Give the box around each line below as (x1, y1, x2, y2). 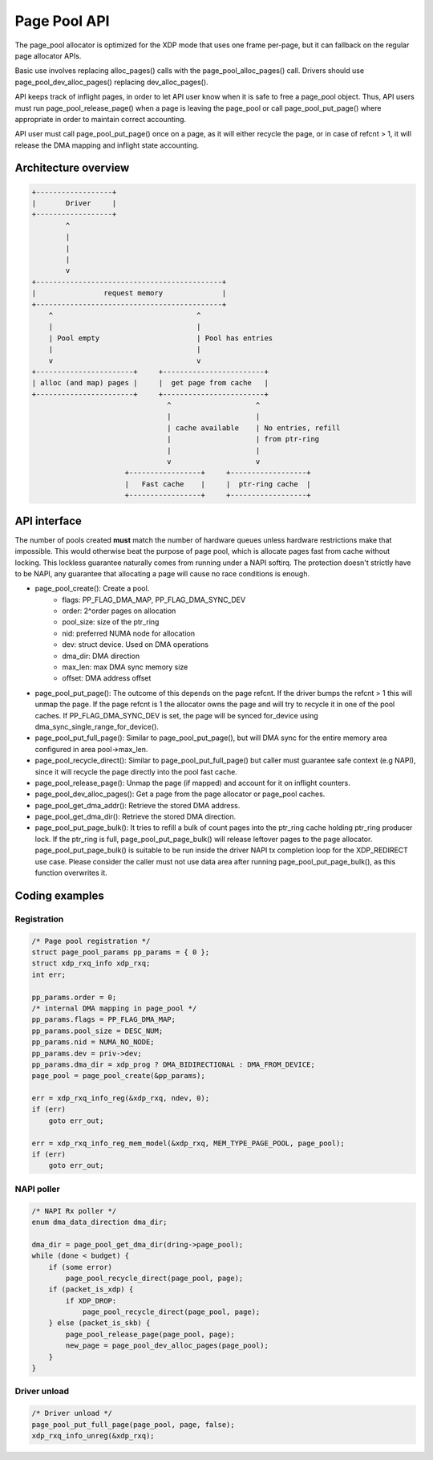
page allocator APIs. (14, 51, 82, 60)
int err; (31, 970, 67, 979)
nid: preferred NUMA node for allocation (62, 628, 196, 638)
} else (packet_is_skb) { (48, 1319, 151, 1328)
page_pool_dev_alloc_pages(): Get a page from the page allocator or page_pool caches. (34, 789, 326, 799)
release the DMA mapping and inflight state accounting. (14, 140, 200, 150)
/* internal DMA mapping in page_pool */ (31, 1003, 197, 1013)
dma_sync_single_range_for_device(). (34, 722, 160, 731)
